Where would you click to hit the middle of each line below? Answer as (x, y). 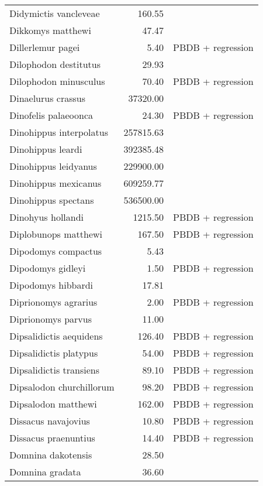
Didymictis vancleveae (55, 13)
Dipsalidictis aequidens (56, 336)
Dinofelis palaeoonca (51, 115)
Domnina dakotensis (51, 455)
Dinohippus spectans (52, 200)
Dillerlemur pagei (45, 47)
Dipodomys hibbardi (51, 285)
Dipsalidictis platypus (54, 353)
